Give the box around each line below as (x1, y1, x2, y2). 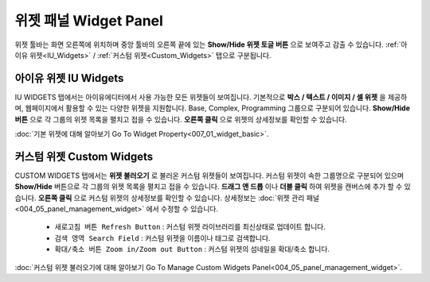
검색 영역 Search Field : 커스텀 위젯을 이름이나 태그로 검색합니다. (54, 233, 271, 242)
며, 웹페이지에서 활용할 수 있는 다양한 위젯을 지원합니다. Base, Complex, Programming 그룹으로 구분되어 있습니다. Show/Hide (14, 103, 410, 113)
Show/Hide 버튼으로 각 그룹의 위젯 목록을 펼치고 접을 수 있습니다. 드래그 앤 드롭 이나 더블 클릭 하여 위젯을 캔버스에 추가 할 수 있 (14, 182, 411, 191)
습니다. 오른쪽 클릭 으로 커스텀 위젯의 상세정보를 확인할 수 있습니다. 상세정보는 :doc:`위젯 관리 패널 (14, 193, 320, 203)
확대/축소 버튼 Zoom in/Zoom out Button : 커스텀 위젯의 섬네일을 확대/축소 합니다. (54, 245, 330, 254)
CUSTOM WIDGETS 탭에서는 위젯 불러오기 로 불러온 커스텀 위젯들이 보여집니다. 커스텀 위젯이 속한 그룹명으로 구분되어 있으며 (14, 171, 405, 180)
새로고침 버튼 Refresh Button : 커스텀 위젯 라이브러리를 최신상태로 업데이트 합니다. (54, 222, 326, 232)
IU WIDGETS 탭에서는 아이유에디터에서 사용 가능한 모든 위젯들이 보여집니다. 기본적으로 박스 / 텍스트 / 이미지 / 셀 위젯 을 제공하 (14, 92, 408, 102)
